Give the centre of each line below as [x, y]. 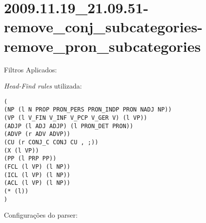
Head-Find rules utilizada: [43, 86]
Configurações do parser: [41, 215]
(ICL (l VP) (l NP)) [37, 175]
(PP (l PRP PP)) [30, 159]
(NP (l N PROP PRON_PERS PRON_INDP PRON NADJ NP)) [88, 110]
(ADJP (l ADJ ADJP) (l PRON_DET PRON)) [69, 126]
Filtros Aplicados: [31, 69]
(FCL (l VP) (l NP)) [37, 167]
